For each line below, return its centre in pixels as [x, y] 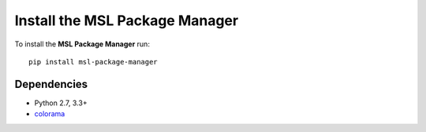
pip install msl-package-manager [93, 62]
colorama [50, 114]
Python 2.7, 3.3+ [61, 103]
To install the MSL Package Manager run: [82, 44]
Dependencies [51, 84]
